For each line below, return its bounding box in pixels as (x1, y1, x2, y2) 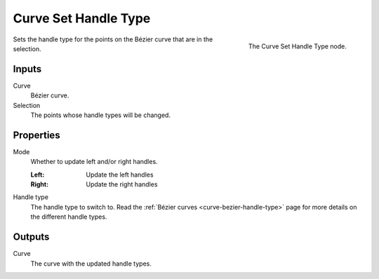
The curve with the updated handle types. (30, 259, 152, 268)
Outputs (13, 231, 50, 243)
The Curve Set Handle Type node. (248, 42, 347, 50)
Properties (13, 129, 60, 141)
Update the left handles (86, 170, 154, 179)
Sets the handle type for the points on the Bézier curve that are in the (13, 35, 213, 43)
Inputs (13, 63, 42, 75)
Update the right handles (86, 180, 158, 189)
